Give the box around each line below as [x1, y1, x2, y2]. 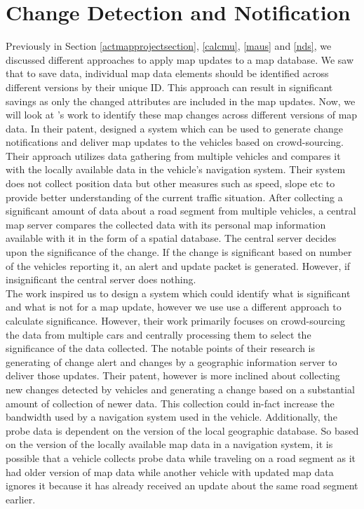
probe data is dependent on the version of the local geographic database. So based [6, 423, 359, 437]
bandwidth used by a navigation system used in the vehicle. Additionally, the [6, 409, 337, 424]
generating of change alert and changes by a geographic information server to [6, 354, 337, 369]
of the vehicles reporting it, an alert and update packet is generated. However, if [6, 258, 351, 273]
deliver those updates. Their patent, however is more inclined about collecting [6, 368, 340, 383]
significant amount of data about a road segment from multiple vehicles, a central [6, 203, 356, 218]
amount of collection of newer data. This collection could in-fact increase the [6, 395, 335, 410]
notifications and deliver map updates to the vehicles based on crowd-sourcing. [6, 135, 344, 149]
